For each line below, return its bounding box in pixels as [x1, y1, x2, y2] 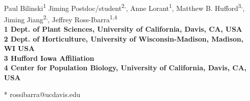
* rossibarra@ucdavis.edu [4, 89, 81, 99]
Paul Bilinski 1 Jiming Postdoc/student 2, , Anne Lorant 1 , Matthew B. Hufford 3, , [4, 1, 245, 13]
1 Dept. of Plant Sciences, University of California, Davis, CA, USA [4, 24, 243, 34]
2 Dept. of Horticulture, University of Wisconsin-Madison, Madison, [4, 33, 244, 44]
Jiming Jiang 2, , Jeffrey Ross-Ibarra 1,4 [4, 12, 117, 24]
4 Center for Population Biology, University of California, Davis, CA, [4, 62, 247, 73]
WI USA [4, 43, 35, 53]
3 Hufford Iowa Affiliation [4, 52, 94, 63]
